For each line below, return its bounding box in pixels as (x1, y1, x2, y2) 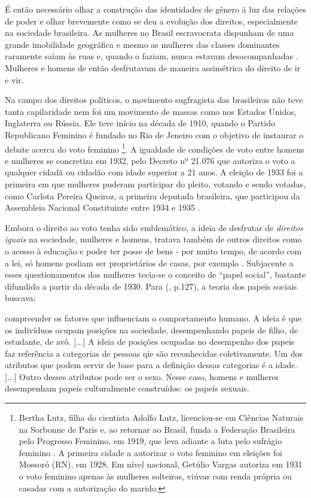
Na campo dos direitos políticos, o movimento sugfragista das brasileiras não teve (5, 93, 303, 106)
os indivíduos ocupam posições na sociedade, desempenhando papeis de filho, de (5, 323, 298, 336)
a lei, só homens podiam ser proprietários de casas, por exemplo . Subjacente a (5, 256, 294, 269)
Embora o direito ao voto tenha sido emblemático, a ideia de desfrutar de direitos (5, 221, 303, 233)
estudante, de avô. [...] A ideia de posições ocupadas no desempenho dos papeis (5, 335, 295, 348)
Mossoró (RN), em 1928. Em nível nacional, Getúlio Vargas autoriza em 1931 (19, 458, 303, 470)
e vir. (5, 73, 24, 86)
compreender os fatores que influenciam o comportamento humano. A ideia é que (5, 311, 302, 324)
